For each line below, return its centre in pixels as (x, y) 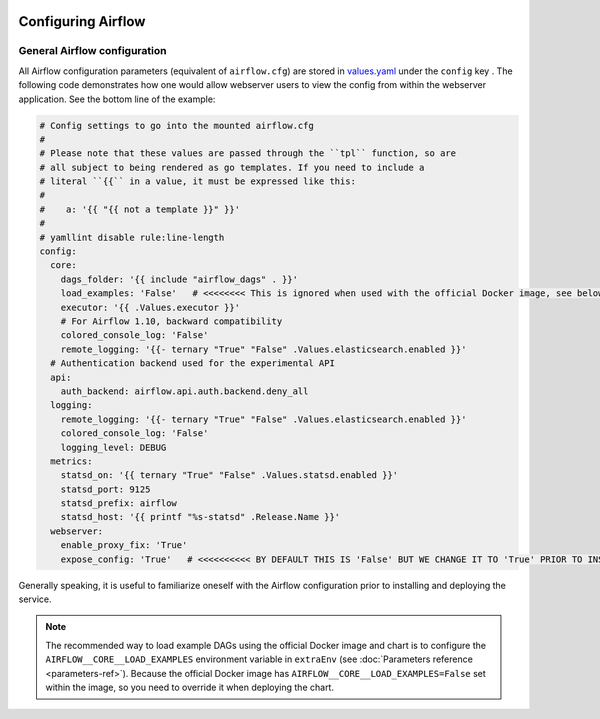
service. (35, 599)
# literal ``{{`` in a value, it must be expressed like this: (198, 181)
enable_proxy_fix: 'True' (124, 545)
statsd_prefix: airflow (118, 503)
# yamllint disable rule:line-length (132, 237)
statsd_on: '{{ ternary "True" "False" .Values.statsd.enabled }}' (229, 475)
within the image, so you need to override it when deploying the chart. (190, 687)
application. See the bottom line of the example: (117, 99)
